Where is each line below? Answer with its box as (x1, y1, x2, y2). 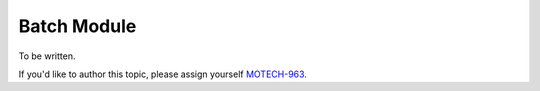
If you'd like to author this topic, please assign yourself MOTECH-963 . (18, 68, 307, 80)
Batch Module (18, 15, 137, 37)
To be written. (18, 50, 76, 62)
